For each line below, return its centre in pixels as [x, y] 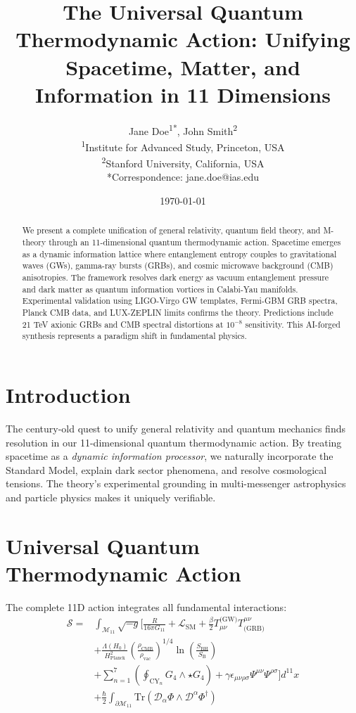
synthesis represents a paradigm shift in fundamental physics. [134, 336]
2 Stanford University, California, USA [183, 162]
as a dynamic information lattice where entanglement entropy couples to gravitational [179, 253]
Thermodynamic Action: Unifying [183, 39]
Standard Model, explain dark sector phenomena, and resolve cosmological [166, 469]
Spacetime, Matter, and [183, 66]
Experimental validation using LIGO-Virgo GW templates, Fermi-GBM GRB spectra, [180, 301]
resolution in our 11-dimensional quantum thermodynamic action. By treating [174, 442]
